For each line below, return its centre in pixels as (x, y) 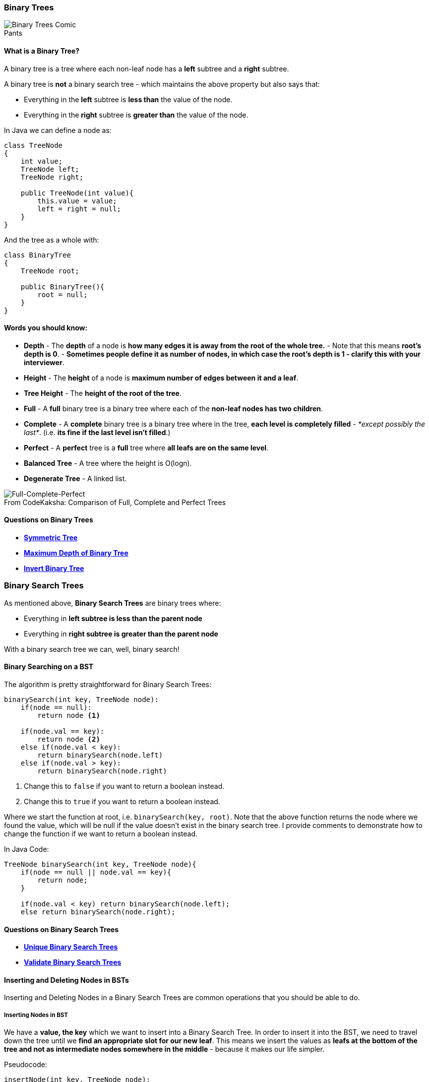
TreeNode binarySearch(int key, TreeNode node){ (100, 864)
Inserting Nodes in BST (36, 1015)
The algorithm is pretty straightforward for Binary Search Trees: (108, 684)
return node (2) (69, 739)
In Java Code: (27, 849)
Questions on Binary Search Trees (61, 929)
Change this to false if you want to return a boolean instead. (124, 786)
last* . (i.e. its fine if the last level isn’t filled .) (97, 432)
